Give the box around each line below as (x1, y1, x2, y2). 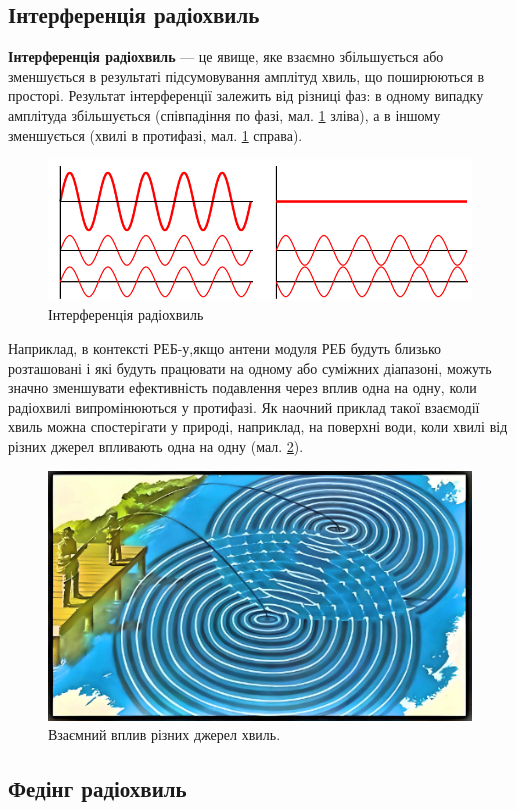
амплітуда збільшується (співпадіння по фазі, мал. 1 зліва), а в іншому (8, 104, 441, 125)
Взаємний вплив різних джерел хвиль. (48, 724, 281, 745)
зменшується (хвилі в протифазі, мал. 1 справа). (8, 124, 303, 145)
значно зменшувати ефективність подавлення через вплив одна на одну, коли (8, 377, 477, 398)
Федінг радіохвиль (8, 773, 187, 804)
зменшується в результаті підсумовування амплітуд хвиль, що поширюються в (8, 65, 485, 86)
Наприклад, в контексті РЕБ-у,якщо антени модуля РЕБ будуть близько (8, 338, 441, 359)
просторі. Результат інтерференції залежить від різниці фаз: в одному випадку (8, 85, 484, 106)
